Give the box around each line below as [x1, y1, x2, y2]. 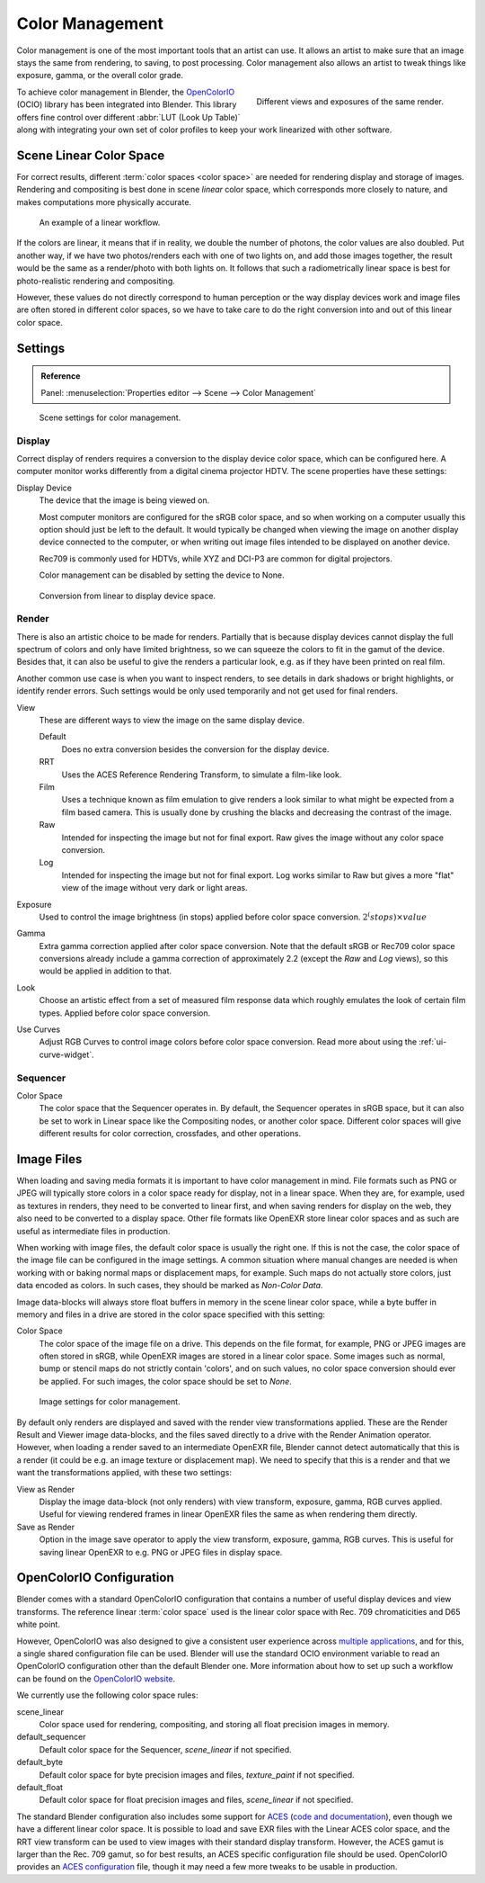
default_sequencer [16, 1732, 86, 1743]
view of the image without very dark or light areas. [61, 883, 248, 893]
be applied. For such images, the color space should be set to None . [39, 1376, 292, 1386]
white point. [16, 1619, 60, 1630]
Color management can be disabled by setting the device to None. [39, 569, 285, 580]
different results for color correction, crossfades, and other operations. [39, 1128, 301, 1139]
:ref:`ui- [419, 1036, 447, 1047]
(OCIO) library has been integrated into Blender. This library [16, 99, 237, 110]
